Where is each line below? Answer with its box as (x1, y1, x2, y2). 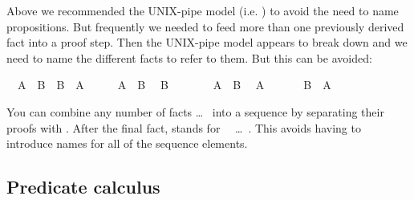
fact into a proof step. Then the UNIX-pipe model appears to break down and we (6, 34, 408, 51)
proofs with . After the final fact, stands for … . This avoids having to (6, 119, 361, 136)
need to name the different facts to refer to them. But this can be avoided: (6, 49, 372, 66)
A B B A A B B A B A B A (17, 76, 331, 93)
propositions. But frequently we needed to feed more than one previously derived (6, 18, 404, 35)
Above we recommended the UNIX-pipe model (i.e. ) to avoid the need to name (6, 2, 399, 18)
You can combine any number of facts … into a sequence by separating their (6, 103, 384, 120)
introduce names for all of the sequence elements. (6, 135, 248, 152)
